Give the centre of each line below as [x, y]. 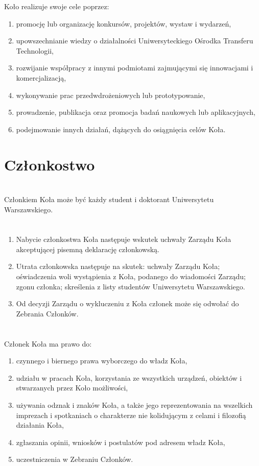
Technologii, [35, 50]
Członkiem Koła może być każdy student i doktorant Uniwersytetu [109, 199]
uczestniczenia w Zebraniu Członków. [75, 459]
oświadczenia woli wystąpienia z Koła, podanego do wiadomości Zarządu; [131, 276]
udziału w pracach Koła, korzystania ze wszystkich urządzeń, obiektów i [129, 377]
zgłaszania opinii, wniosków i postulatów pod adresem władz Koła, [121, 442]
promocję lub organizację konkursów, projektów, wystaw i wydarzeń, [124, 23]
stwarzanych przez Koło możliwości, [72, 388]
